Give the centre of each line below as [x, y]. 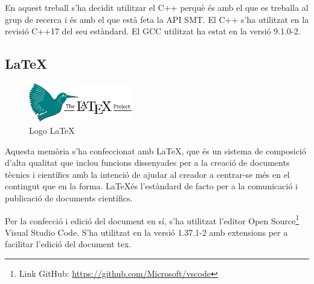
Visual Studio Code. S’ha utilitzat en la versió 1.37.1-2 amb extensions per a [146, 232]
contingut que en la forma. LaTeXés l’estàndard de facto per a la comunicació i [152, 186]
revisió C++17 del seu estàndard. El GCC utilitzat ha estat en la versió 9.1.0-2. [153, 31]
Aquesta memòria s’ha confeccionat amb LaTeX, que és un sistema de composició [155, 150]
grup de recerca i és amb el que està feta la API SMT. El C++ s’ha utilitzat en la [157, 19]
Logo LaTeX [52, 130]
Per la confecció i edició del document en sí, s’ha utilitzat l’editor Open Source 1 [152, 219]
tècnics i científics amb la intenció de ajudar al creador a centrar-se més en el [147, 174]
